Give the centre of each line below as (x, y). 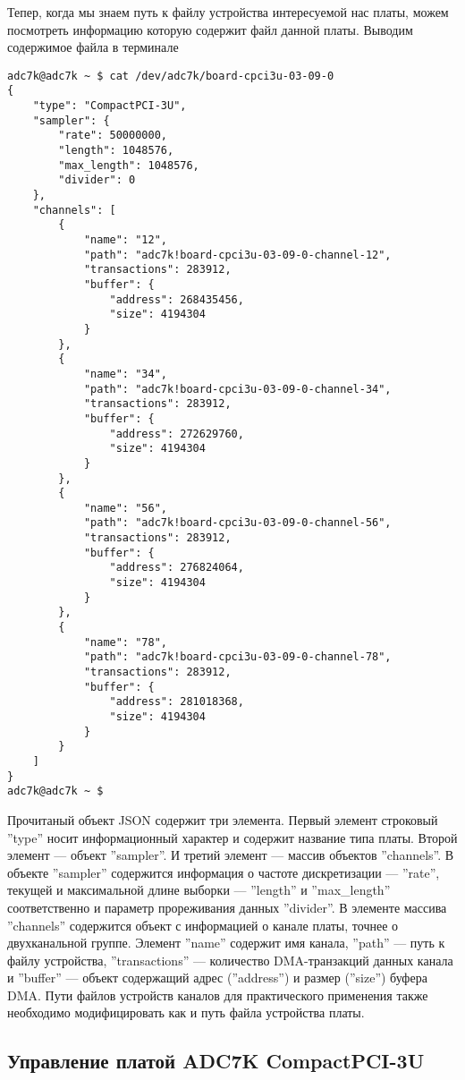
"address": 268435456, (177, 299)
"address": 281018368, (177, 702)
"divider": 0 (97, 180)
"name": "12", (125, 240)
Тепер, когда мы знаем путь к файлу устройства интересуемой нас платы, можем (228, 12)
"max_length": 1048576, (129, 165)
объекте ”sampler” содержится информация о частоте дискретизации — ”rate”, (224, 872)
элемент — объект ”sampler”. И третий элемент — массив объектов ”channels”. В (231, 855)
